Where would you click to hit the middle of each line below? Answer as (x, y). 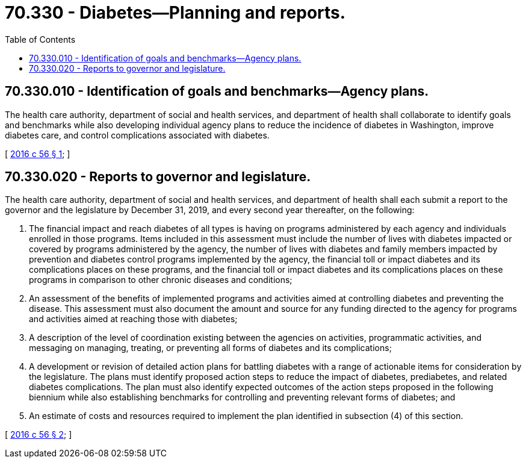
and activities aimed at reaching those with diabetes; (133, 319)
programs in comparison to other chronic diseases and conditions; (161, 280)
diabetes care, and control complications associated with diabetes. (137, 135)
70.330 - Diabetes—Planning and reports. (175, 13)
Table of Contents (40, 39)
